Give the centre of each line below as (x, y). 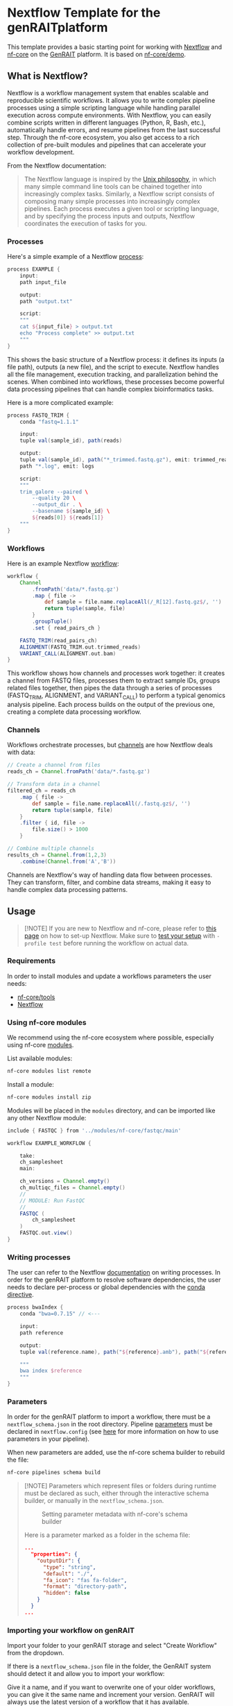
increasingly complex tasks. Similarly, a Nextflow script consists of (119, 193)
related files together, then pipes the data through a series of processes (110, 688)
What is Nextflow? (48, 76)
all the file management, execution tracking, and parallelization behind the (113, 374)
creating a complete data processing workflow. (75, 712)
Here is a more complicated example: (60, 402)
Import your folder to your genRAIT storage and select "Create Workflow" (112, 1645)
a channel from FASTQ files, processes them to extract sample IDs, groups (114, 680)
